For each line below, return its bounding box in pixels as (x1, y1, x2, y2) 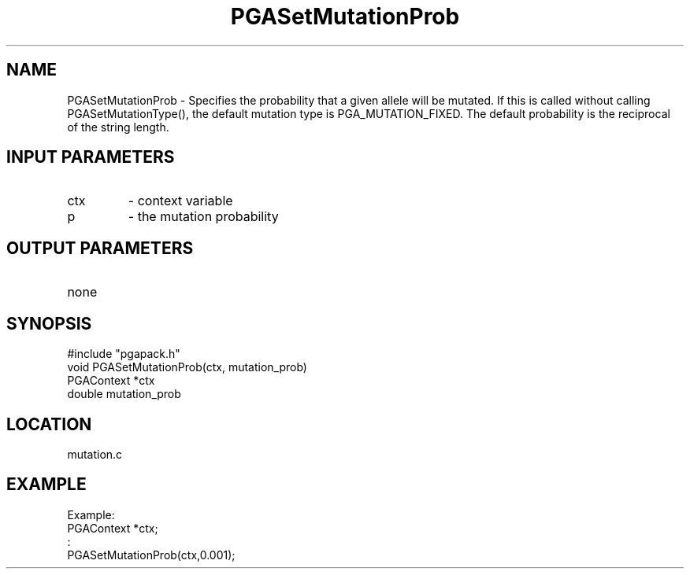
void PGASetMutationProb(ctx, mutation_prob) (67, 360, 307, 374)
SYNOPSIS (6, 313, 92, 334)
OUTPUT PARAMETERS (6, 238, 194, 258)
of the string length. (67, 120, 169, 134)
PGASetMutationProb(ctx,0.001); (67, 547, 236, 562)
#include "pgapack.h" (67, 347, 180, 361)
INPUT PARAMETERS (6, 147, 175, 168)
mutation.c (67, 447, 123, 461)
